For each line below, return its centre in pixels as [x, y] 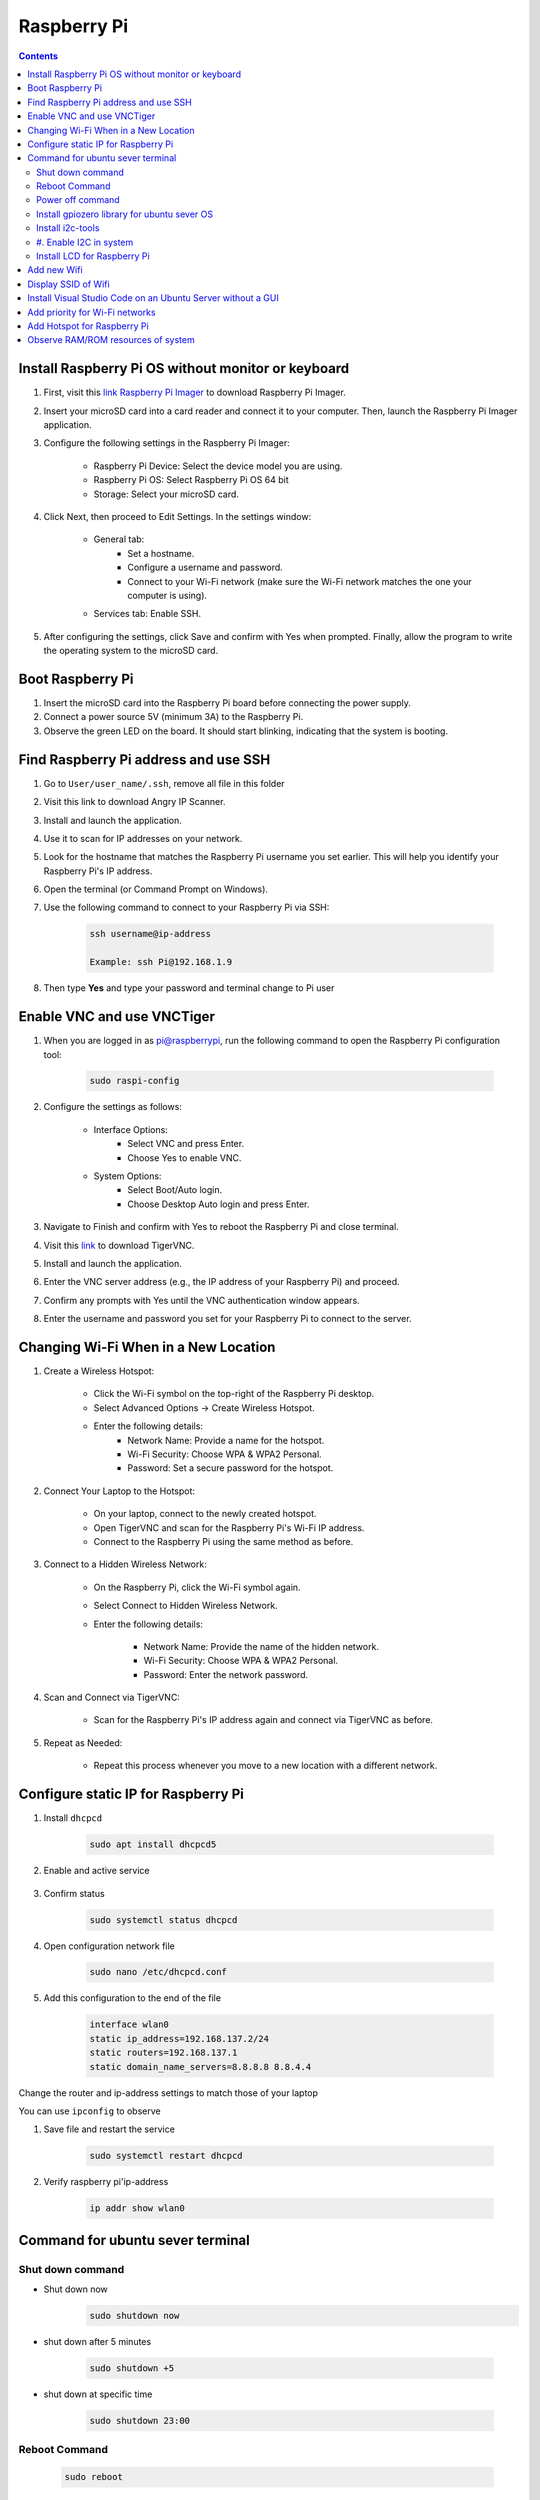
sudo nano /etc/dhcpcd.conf [158, 1972]
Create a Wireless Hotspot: [99, 1371]
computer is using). [167, 595]
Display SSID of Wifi [68, 284]
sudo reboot [94, 2477]
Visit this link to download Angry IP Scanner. [134, 802]
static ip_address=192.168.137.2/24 [179, 2038]
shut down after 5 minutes [97, 2342]
